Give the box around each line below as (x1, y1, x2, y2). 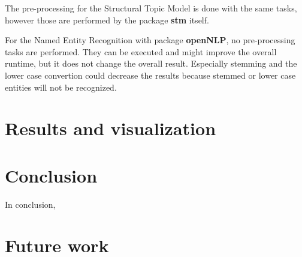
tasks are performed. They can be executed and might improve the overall (5, 45, 277, 58)
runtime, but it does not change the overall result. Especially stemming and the (5, 57, 297, 70)
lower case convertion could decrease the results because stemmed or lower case (5, 68, 296, 81)
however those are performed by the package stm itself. (5, 13, 209, 26)
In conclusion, (5, 198, 56, 210)
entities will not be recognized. (5, 80, 117, 93)
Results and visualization (5, 116, 216, 141)
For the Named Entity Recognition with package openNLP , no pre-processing (5, 34, 295, 46)
